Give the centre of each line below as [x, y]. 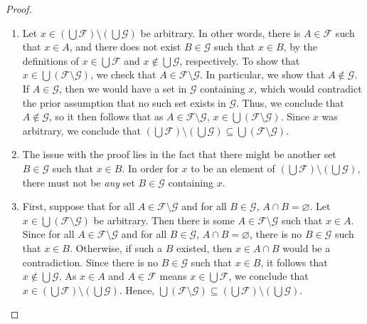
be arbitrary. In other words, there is [220, 32]
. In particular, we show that [262, 74]
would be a [307, 247]
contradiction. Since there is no [90, 262]
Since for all [48, 234]
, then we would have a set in [123, 88]
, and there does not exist [125, 47]
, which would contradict [308, 88]
